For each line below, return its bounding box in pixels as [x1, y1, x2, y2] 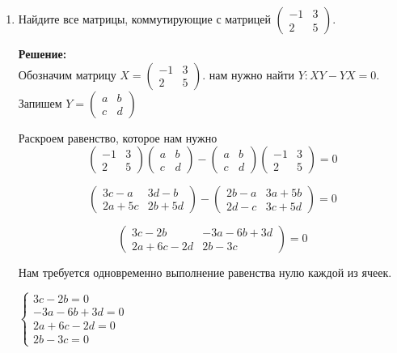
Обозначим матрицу [18, 66, 116, 83]
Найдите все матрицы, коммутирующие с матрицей [18, 11, 271, 27]
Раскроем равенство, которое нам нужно [18, 129, 218, 146]
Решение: [18, 45, 67, 62]
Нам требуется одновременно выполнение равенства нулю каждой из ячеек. [18, 264, 392, 281]
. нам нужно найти [202, 66, 295, 83]
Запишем [18, 94, 62, 111]
